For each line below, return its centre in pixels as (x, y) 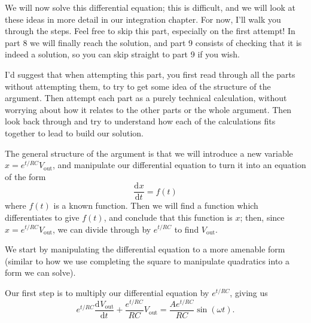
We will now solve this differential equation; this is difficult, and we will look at (150, 7)
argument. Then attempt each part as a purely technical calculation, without (146, 98)
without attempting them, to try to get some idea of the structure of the (138, 86)
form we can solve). (40, 272)
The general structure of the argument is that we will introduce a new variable (149, 153)
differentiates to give (42, 217)
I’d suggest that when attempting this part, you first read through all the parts (150, 74)
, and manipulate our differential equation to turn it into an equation (179, 165)
